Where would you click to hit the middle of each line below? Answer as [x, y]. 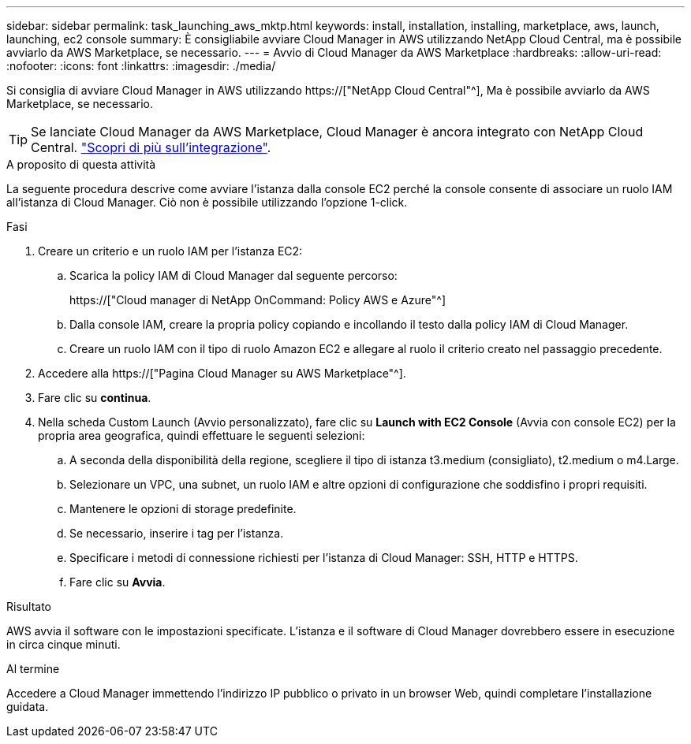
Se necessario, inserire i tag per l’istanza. [177, 533]
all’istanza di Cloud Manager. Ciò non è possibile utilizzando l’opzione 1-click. [207, 202]
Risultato [29, 606]
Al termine [33, 669]
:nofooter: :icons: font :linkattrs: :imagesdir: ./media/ [141, 66]
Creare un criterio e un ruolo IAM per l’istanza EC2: [170, 251]
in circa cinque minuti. [63, 644]
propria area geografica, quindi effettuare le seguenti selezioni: [202, 435]
